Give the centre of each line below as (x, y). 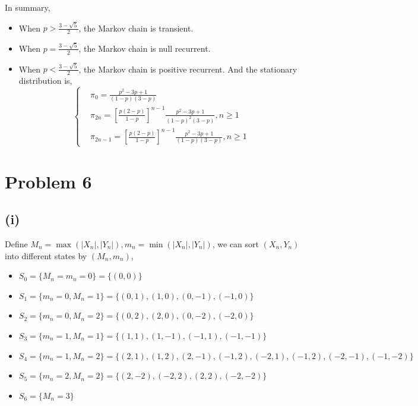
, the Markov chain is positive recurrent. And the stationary (188, 69)
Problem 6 (48, 181)
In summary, (28, 7)
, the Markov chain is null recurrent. (145, 48)
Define (16, 244)
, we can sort (235, 244)
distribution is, (45, 81)
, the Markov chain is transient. (136, 28)
